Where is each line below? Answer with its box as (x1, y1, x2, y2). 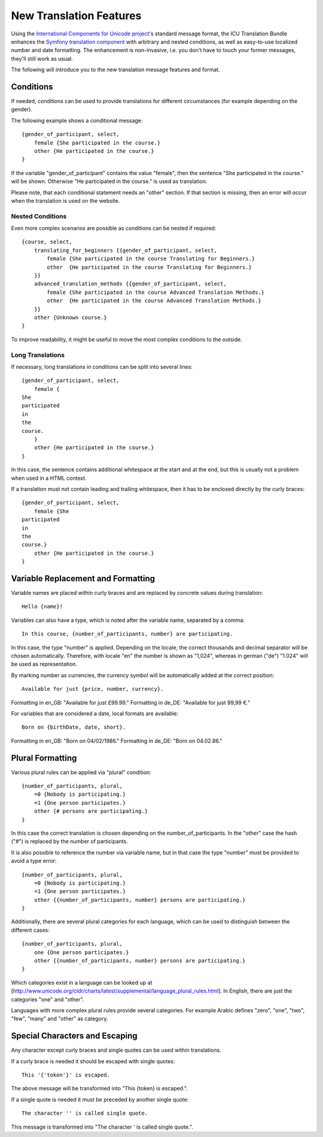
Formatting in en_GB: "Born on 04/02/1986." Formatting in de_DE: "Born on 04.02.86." (11, 737, 223, 744)
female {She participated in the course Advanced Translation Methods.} (47, 288, 265, 296)
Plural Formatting (11, 753, 77, 763)
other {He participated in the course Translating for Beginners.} (47, 264, 252, 270)
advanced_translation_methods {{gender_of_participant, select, (33, 281, 227, 287)
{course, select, (22, 239, 72, 245)
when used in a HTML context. (11, 474, 87, 482)
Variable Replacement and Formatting (11, 573, 156, 583)
